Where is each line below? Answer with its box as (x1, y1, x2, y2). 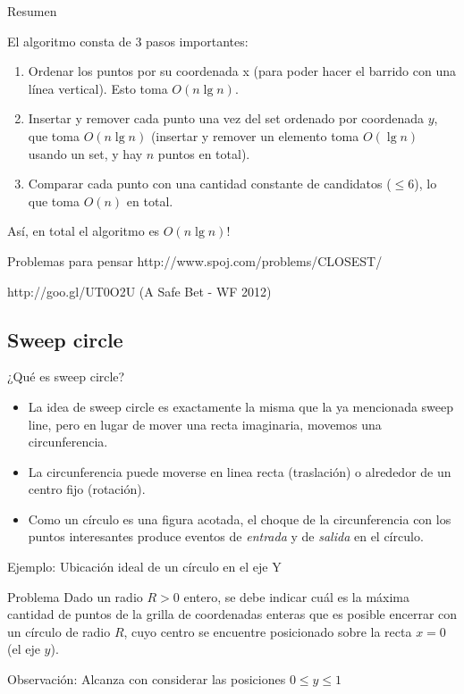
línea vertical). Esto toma (28, 79, 168, 97)
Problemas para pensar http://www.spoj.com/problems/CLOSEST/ (7, 251, 383, 270)
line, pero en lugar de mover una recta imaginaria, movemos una (28, 414, 382, 433)
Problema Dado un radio (7, 587, 143, 606)
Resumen (7, 2, 57, 20)
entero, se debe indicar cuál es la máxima (183, 587, 409, 606)
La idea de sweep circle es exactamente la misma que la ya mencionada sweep (28, 397, 454, 415)
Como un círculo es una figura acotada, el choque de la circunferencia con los (28, 509, 451, 528)
